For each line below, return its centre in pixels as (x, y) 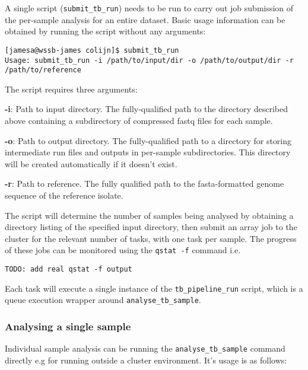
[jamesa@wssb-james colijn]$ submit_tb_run (92, 50)
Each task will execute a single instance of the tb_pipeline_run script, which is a (154, 288)
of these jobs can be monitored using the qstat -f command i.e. (123, 250)
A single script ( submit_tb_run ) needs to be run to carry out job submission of (149, 8)
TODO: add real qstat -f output (69, 269)
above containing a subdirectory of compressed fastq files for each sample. (139, 120)
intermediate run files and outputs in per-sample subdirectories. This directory (148, 152)
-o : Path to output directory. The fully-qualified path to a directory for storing (148, 140)
